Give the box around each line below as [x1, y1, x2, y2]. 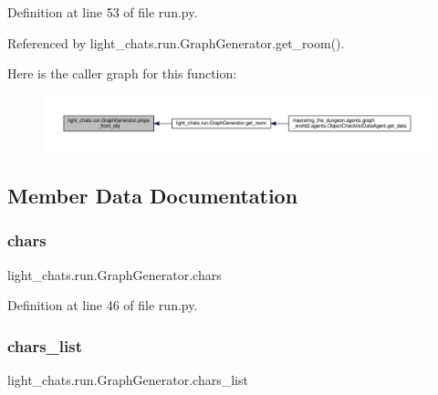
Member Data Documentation [7, 182, 298, 210]
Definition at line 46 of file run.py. [7, 296, 198, 315]
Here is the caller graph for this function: [7, 64, 237, 83]
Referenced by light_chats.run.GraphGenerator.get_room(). [7, 33, 345, 52]
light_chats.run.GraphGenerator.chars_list [7, 370, 248, 390]
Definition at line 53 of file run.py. [7, 3, 198, 21]
